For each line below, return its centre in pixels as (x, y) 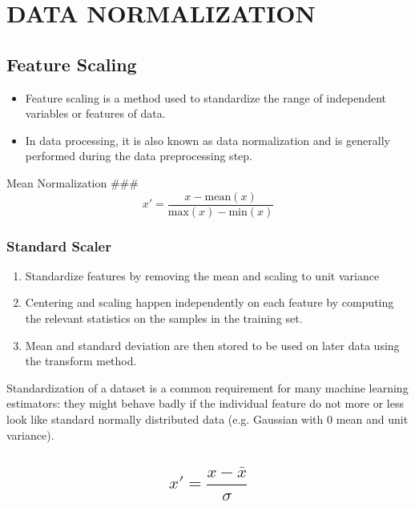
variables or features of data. (95, 113)
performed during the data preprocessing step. (139, 156)
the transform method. (81, 361)
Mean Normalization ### (73, 182)
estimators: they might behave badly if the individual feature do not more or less (205, 403)
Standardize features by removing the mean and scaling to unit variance (202, 275)
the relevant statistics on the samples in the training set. (164, 318)
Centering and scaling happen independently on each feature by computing (210, 302)
